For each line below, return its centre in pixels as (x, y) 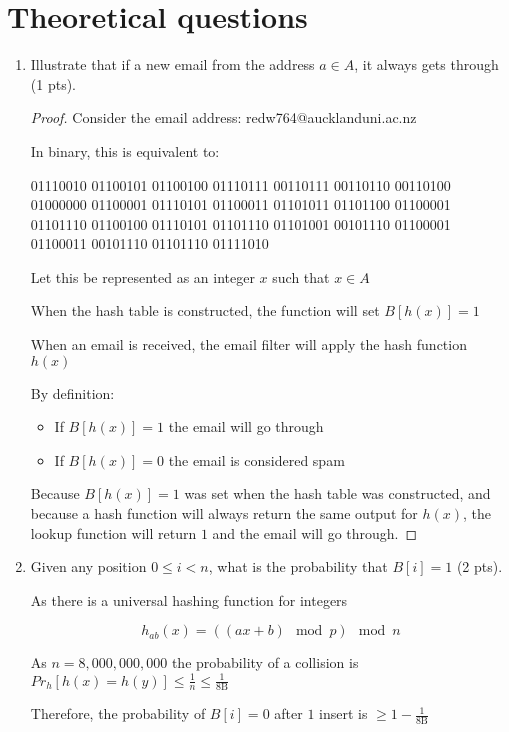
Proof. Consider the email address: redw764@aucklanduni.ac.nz (223, 117)
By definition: (72, 392)
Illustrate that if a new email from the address (172, 64)
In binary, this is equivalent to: (125, 150)
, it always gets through (426, 64)
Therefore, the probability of (118, 713)
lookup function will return (113, 532)
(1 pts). (53, 83)
